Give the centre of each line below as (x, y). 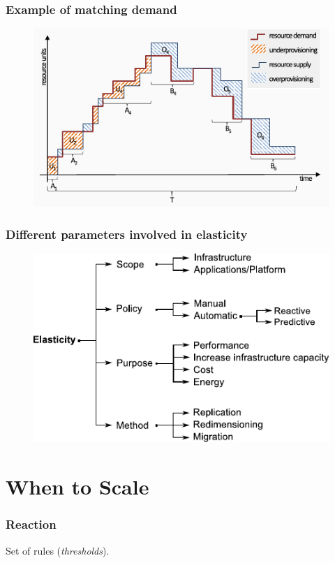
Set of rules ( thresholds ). (58, 550)
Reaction (31, 524)
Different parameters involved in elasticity (127, 234)
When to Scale (77, 487)
